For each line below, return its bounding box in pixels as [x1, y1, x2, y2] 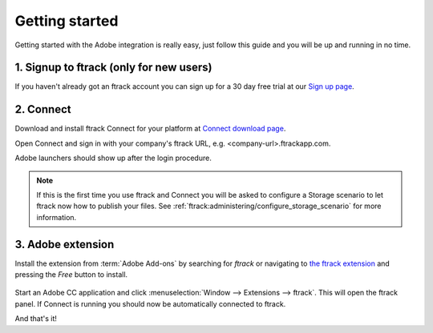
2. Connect [14, 102, 71, 116]
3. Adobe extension [14, 237, 115, 251]
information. [36, 212, 77, 222]
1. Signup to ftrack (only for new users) [14, 61, 212, 74]
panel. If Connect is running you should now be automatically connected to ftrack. [14, 299, 286, 308]
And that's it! [14, 314, 58, 323]
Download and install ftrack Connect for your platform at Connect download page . [14, 124, 286, 134]
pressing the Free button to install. [14, 270, 128, 279]
